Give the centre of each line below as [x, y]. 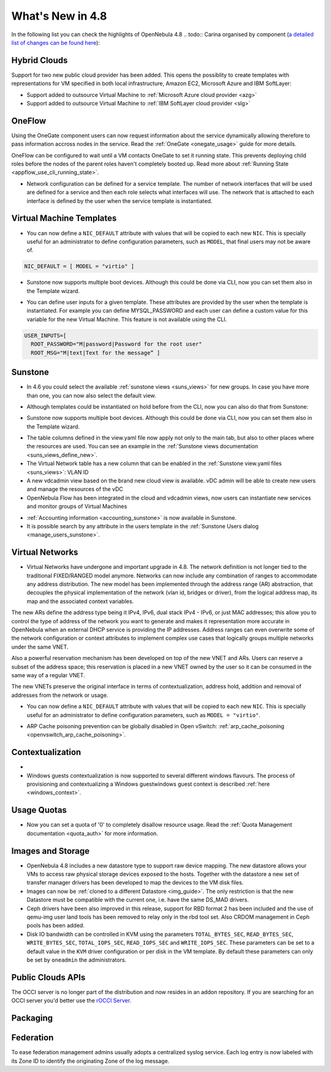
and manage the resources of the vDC [75, 489]
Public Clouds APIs [48, 977]
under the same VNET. [40, 647]
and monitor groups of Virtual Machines [77, 506]
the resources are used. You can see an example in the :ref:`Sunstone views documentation [143, 446]
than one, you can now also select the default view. [91, 395]
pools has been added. [56, 926]
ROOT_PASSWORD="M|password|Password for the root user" [116, 344]
